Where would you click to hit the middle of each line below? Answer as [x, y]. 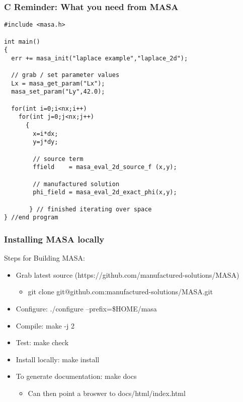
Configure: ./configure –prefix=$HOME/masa [86, 308]
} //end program [31, 218]
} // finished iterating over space [91, 209]
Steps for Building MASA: [45, 258]
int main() [22, 42]
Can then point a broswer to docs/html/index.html [107, 393]
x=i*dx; [46, 134]
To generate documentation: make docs [76, 376]
